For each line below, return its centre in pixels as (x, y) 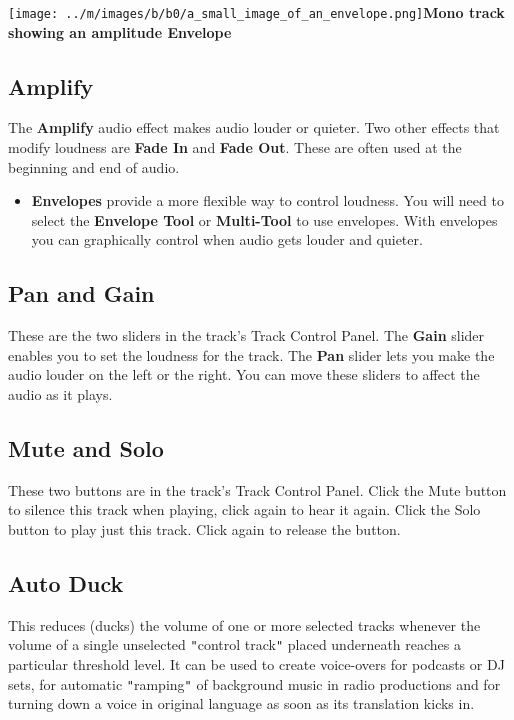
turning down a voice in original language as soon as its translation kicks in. (241, 703)
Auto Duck (66, 582)
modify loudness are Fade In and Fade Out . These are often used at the (235, 147)
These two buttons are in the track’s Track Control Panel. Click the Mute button (257, 489)
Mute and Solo (86, 447)
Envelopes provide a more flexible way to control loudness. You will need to (267, 200)
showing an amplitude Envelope (120, 31)
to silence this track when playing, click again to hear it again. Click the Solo (244, 509)
